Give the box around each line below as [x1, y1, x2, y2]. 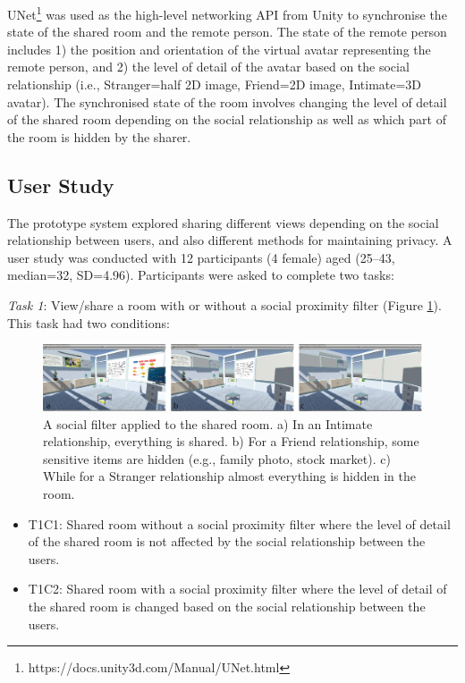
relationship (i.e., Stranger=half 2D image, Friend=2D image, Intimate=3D [7, 75, 422, 94]
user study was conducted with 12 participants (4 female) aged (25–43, [7, 248, 395, 266]
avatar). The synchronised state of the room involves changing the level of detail [7, 92, 447, 111]
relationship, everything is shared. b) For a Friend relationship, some [43, 432, 419, 451]
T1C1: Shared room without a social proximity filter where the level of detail [28, 514, 451, 533]
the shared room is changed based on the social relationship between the [28, 597, 426, 616]
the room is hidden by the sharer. [7, 127, 191, 146]
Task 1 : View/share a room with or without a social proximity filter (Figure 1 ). [7, 295, 442, 314]
